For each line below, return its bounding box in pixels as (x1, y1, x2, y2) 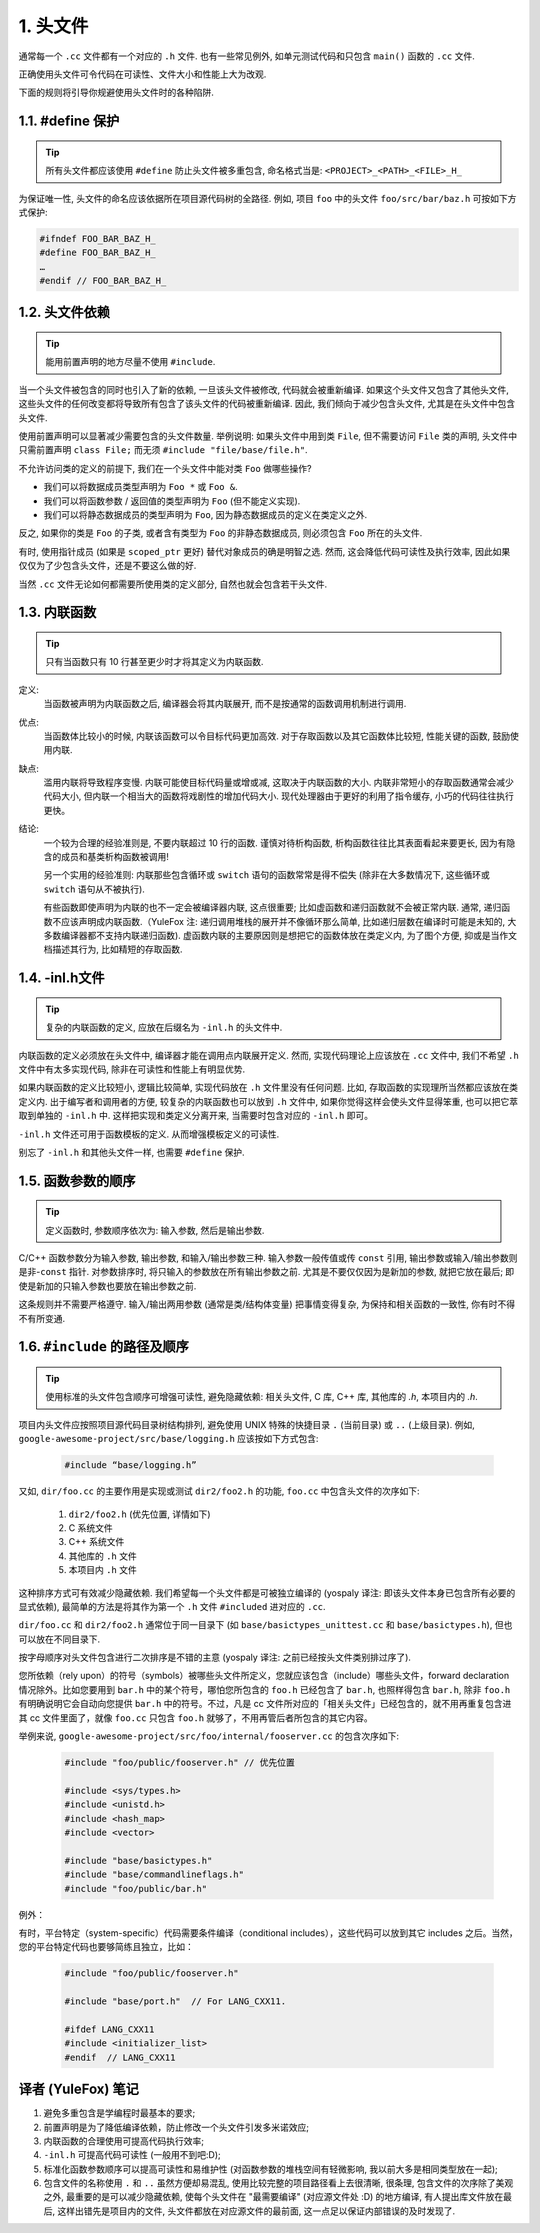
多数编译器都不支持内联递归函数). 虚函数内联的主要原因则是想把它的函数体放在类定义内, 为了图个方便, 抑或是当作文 (43, 929, 518, 941)
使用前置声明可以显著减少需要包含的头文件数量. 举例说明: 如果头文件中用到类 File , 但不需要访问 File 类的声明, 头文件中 (18, 430, 518, 442)
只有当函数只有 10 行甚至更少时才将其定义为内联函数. (45, 656, 264, 668)
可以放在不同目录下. (18, 1633, 101, 1645)
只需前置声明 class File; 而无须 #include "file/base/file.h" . (18, 444, 309, 456)
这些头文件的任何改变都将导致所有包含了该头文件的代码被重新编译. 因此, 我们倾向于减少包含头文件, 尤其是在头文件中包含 (18, 398, 515, 410)
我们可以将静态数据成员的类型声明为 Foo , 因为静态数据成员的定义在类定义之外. (43, 508, 368, 520)
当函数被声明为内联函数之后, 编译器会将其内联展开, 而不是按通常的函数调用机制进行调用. (43, 698, 407, 710)
